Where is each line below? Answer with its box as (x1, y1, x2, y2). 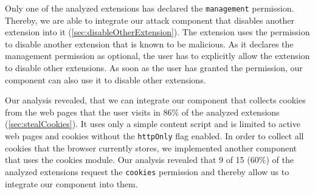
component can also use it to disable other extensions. (5, 73, 206, 86)
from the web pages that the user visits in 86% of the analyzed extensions (5, 105, 280, 118)
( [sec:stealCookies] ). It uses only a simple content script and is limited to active (5, 117, 300, 130)
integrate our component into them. (5, 177, 138, 190)
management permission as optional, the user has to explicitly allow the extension (5, 49, 310, 62)
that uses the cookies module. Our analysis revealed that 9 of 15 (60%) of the (5, 153, 294, 166)
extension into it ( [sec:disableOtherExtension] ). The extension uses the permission (5, 26, 310, 38)
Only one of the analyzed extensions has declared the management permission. (5, 2, 294, 14)
